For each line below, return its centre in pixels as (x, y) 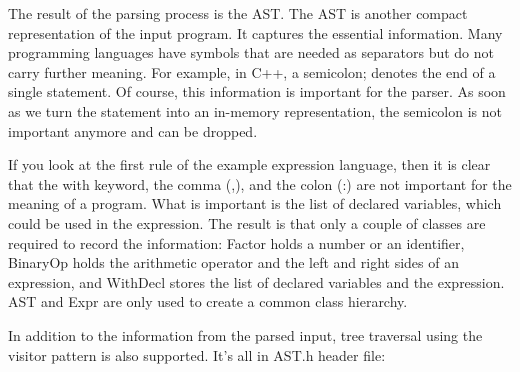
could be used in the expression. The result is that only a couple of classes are (247, 222)
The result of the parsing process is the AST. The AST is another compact (238, 13)
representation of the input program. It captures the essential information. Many (255, 32)
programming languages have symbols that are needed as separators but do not (251, 52)
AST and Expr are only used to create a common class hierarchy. (208, 301)
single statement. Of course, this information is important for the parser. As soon (257, 91)
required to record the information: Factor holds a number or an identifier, (236, 242)
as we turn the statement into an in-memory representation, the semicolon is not (255, 110)
